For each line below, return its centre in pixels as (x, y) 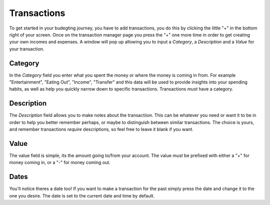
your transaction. (27, 49)
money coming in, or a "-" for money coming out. (60, 162)
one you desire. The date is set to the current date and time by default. (82, 195)
